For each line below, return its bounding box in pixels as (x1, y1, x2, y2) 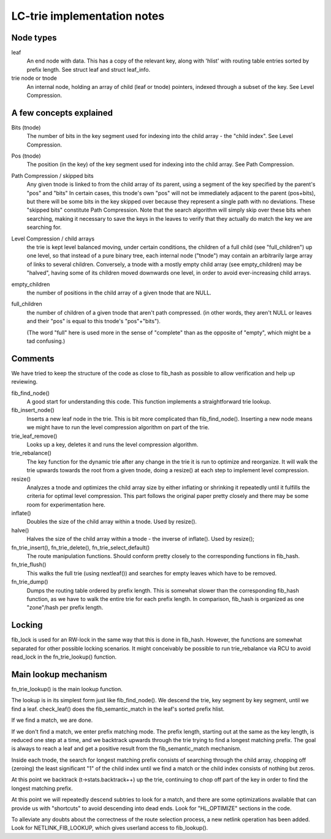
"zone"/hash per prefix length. (26, 604, 104, 611)
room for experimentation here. (26, 500, 105, 508)
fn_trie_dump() (11, 578, 48, 586)
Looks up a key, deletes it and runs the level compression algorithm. (26, 440, 199, 448)
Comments (11, 353, 55, 364)
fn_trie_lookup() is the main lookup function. (11, 685, 123, 692)
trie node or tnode (11, 74, 58, 82)
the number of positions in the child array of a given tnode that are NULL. (26, 289, 211, 296)
